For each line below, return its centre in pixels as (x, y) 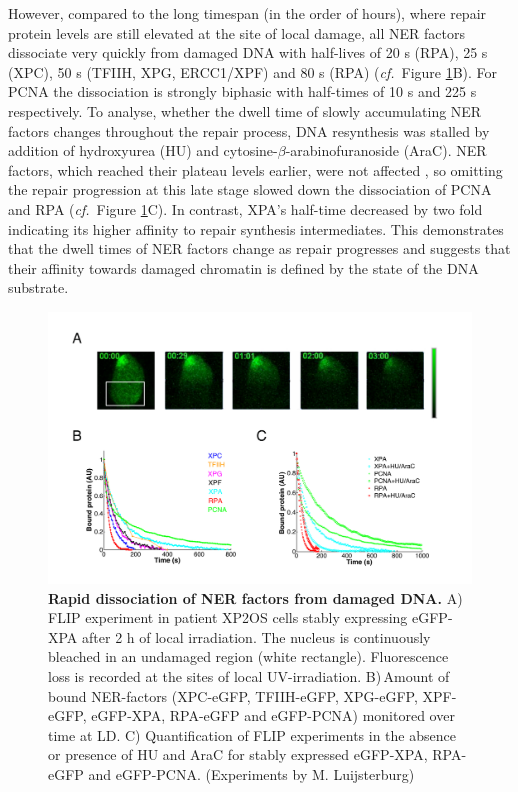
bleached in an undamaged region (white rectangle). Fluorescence (248, 656)
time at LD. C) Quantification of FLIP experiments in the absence (252, 734)
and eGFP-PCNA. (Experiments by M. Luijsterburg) (251, 773)
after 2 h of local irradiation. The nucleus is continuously (256, 636)
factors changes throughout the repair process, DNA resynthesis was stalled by (249, 130)
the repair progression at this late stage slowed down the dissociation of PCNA (250, 189)
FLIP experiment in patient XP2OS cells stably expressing (228, 617)
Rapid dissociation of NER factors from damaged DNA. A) (255, 597)
